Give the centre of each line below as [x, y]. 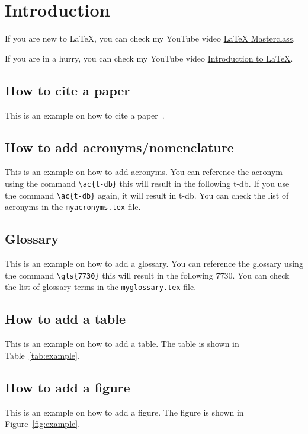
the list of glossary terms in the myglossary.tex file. [101, 287]
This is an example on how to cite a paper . [85, 115]
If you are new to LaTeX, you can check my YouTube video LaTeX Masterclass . [150, 38]
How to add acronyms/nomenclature [119, 147]
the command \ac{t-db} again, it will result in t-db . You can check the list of [147, 195]
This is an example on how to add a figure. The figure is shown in [124, 412]
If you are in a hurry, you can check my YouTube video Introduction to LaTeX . [149, 58]
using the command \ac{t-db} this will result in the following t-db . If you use [147, 183]
